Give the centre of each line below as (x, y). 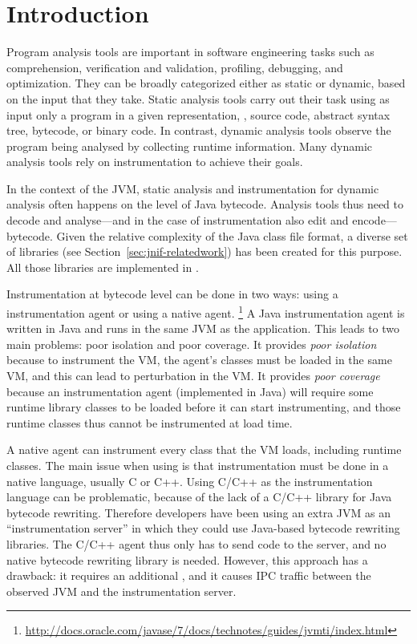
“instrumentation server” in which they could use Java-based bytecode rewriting (203, 528)
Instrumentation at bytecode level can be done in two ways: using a (172, 294)
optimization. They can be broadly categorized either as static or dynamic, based (206, 83)
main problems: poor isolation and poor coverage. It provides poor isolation (192, 344)
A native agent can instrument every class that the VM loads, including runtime (204, 450)
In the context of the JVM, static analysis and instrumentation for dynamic (193, 188)
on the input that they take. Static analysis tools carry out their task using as (198, 98)
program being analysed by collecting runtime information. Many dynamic (190, 146)
